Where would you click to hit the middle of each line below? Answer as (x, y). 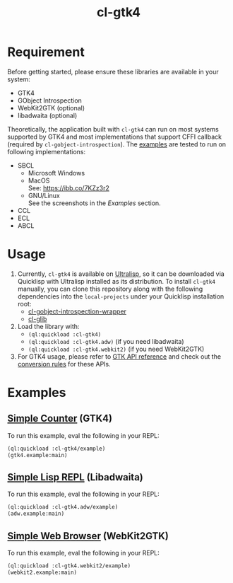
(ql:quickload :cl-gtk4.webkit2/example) (69, 566)
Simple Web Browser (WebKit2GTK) (88, 536)
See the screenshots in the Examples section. (94, 203)
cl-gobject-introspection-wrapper (77, 311)
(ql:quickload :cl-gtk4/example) (56, 449)
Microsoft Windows (56, 173)
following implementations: (47, 151)
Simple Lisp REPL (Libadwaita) (75, 477)
